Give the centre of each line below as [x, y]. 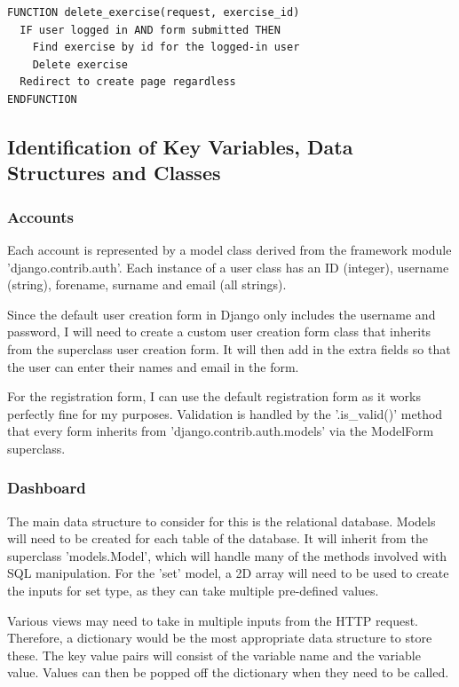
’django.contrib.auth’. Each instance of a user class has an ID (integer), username [228, 267]
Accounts [40, 216]
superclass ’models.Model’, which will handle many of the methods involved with [227, 555]
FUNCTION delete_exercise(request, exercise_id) [154, 12]
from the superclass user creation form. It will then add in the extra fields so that [229, 348]
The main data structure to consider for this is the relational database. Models [222, 521]
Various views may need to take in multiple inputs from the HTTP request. [213, 620]
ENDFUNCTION [42, 99]
